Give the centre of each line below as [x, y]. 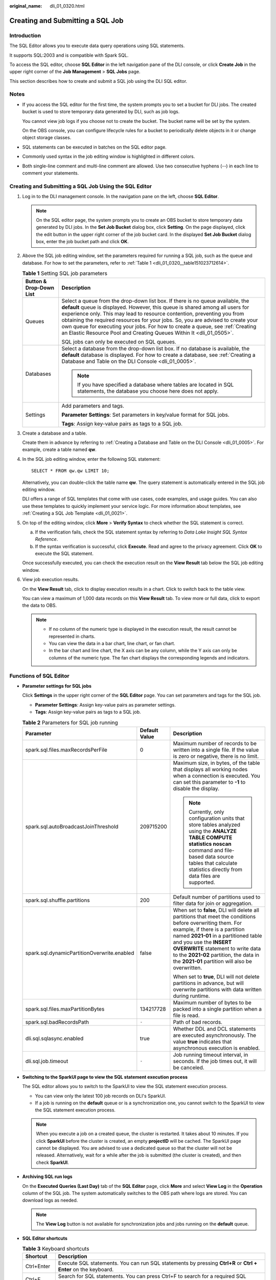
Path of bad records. [198, 1022]
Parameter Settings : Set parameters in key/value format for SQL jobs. [145, 415]
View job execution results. [51, 580]
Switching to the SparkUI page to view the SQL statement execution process [105, 1077]
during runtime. [191, 996]
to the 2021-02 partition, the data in [216, 955]
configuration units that [216, 818]
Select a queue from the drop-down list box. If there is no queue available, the [155, 301]
